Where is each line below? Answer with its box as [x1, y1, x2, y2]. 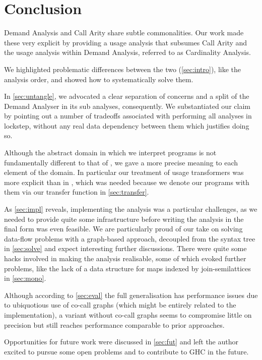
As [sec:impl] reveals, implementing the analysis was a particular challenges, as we [4, 204, 257, 214]
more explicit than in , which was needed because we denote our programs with [4, 176, 249, 187]
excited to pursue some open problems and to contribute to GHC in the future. [4, 346, 249, 356]
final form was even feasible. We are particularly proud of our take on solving [4, 223, 243, 234]
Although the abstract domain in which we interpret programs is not [4, 147, 217, 158]
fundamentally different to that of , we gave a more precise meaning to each [4, 157, 238, 167]
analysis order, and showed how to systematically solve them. [4, 74, 193, 84]
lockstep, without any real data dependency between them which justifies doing [4, 120, 249, 131]
